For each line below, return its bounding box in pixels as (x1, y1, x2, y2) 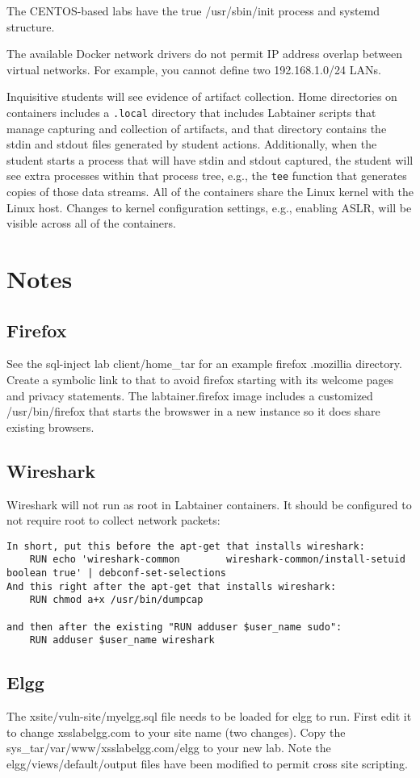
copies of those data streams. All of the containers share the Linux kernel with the (6, 183, 414, 200)
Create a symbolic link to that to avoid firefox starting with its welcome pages (6, 371, 394, 388)
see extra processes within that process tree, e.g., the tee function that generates (6, 167, 407, 184)
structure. (6, 18, 55, 35)
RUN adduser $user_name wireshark (29, 634, 215, 646)
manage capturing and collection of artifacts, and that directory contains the (6, 119, 387, 136)
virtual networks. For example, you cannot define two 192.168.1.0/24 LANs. (6, 61, 381, 77)
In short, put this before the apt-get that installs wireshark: (6, 540, 365, 552)
